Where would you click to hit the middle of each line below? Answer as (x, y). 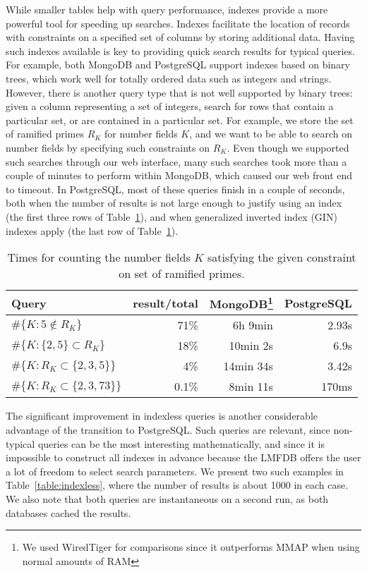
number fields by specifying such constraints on (108, 147)
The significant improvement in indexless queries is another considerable (162, 416)
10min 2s (251, 346)
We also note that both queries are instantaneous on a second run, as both (167, 498)
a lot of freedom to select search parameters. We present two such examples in (175, 471)
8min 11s (251, 387)
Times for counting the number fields (99, 257)
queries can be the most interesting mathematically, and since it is (181, 443)
